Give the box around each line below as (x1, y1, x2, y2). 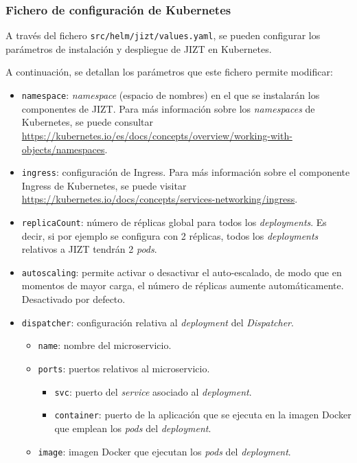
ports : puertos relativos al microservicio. (38, 361, 210, 375)
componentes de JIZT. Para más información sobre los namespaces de (21, 101, 315, 115)
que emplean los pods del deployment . (54, 420, 211, 435)
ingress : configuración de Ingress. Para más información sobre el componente (21, 165, 350, 179)
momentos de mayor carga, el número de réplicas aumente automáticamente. (21, 278, 344, 293)
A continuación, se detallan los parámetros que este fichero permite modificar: (5, 65, 333, 79)
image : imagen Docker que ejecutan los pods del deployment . (38, 444, 291, 458)
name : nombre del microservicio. (38, 338, 172, 352)
